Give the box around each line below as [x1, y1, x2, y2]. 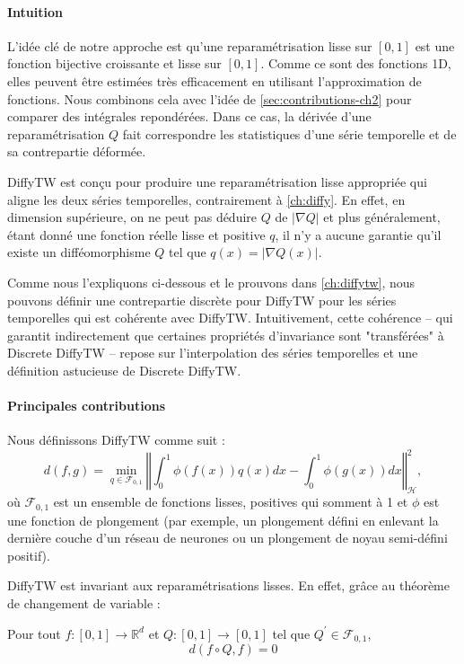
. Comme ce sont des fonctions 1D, [260, 54, 451, 73]
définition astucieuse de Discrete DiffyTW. [7, 360, 241, 379]
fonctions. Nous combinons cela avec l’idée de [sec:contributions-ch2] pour [7, 89, 412, 108]
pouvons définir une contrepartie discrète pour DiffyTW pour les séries [7, 290, 397, 309]
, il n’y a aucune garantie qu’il [275, 225, 442, 243]
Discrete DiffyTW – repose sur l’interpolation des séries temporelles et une [7, 343, 418, 362]
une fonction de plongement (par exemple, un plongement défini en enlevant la [7, 510, 439, 529]
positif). [7, 545, 50, 564]
